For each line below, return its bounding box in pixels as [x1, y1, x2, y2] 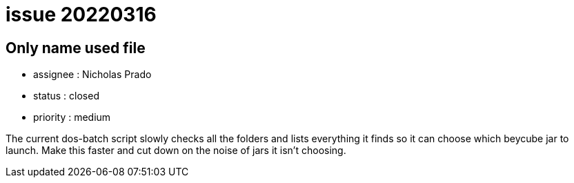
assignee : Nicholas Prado [33, 68, 152, 81]
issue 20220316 [6, 3, 157, 26]
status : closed [33, 90, 99, 102]
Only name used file [6, 39, 146, 57]
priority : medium [33, 111, 111, 124]
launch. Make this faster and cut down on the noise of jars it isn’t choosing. [6, 144, 346, 157]
